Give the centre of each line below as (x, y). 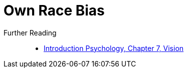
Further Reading (30, 32)
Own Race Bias (54, 10)
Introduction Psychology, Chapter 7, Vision (114, 48)
